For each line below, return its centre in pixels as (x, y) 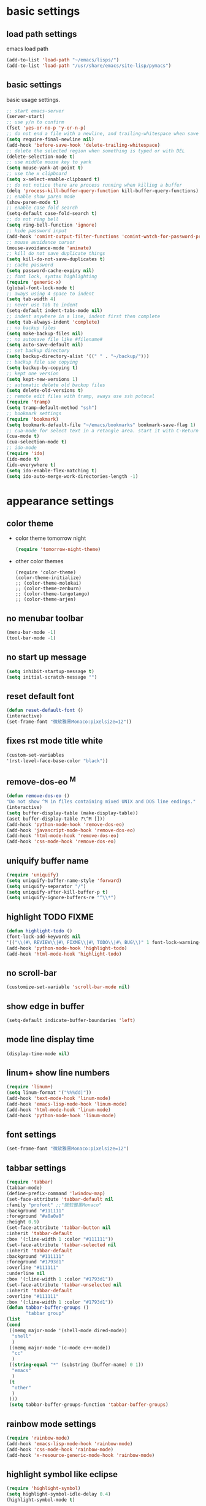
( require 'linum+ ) (30, 1087)
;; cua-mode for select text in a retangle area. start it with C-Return (103, 431)
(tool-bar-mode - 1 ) (31, 638)
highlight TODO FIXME (50, 917)
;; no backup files (31, 328)
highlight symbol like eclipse (62, 1474)
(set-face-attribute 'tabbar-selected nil (61, 1245)
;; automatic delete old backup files (56, 385)
